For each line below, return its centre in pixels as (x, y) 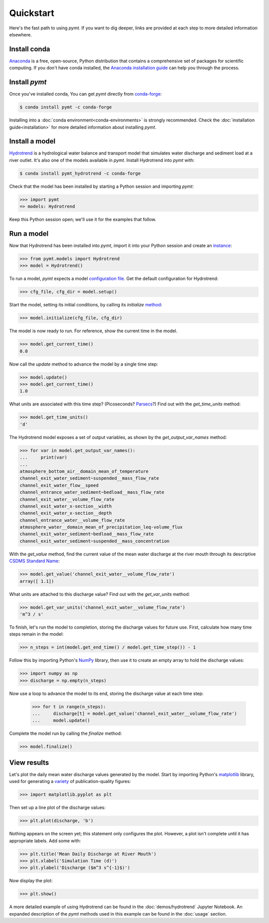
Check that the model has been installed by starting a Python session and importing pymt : (102, 186)
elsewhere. (20, 34)
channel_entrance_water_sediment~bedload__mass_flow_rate (92, 492)
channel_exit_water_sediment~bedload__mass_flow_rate (87, 534)
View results (29, 762)
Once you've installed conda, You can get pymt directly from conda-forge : (85, 94)
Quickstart (32, 13)
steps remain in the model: (37, 634)
